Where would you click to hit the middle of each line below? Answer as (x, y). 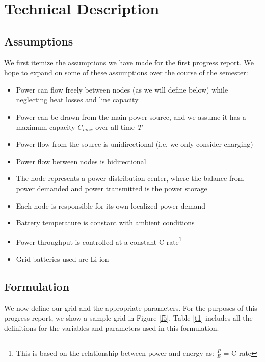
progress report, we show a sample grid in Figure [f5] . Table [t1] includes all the (128, 318)
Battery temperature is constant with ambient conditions (105, 223)
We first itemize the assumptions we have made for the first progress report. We (129, 62)
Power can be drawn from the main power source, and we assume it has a (131, 116)
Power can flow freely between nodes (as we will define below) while (122, 89)
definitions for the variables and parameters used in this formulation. (112, 327)
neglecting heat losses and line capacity (77, 99)
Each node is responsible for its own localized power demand (111, 205)
